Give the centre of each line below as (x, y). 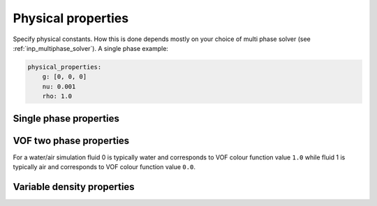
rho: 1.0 (57, 96)
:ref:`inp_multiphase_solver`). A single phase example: (91, 48)
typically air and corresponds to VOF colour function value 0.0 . (104, 167)
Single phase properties (66, 118)
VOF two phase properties (71, 140)
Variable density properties (74, 187)
